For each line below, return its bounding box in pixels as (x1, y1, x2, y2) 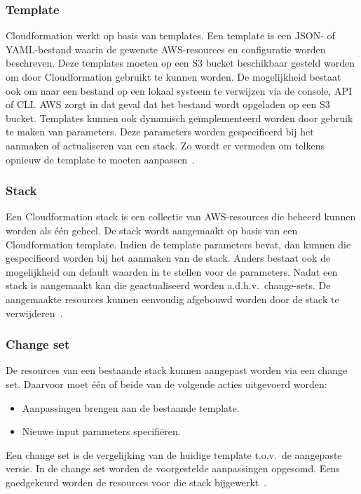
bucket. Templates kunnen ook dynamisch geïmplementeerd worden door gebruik (6, 110, 353, 125)
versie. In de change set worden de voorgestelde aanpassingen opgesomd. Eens (6, 461, 340, 476)
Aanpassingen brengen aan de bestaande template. (22, 400, 240, 415)
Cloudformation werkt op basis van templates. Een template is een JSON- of (6, 28, 335, 43)
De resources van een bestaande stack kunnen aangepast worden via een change (6, 363, 348, 378)
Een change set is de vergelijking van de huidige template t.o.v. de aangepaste (6, 447, 342, 462)
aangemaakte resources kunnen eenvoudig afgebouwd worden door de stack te (6, 291, 339, 306)
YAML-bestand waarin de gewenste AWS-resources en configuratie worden (6, 41, 326, 56)
